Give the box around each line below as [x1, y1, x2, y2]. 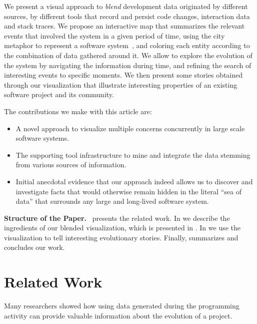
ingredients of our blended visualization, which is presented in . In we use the [4, 222, 241, 233]
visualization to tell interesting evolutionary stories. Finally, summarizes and [4, 232, 238, 242]
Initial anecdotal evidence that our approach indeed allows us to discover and [15, 176, 253, 186]
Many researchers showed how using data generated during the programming [4, 300, 239, 311]
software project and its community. [4, 89, 114, 100]
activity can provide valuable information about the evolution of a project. [4, 310, 232, 320]
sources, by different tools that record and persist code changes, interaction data [4, 11, 250, 21]
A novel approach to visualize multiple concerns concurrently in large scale [15, 123, 245, 133]
